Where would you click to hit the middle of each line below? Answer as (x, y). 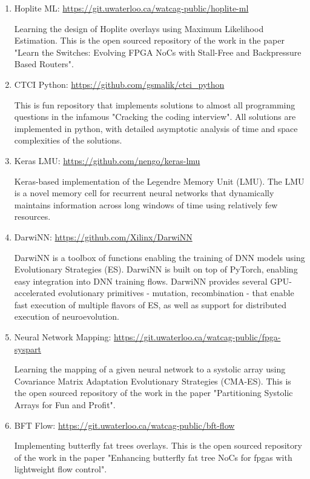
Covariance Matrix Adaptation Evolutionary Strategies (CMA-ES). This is (153, 381)
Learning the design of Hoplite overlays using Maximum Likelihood (139, 28)
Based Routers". (44, 64)
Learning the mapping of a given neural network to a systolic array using (150, 369)
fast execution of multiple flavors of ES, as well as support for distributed (150, 304)
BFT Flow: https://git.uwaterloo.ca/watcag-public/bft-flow (124, 425)
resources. (32, 216)
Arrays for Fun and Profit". (65, 405)
